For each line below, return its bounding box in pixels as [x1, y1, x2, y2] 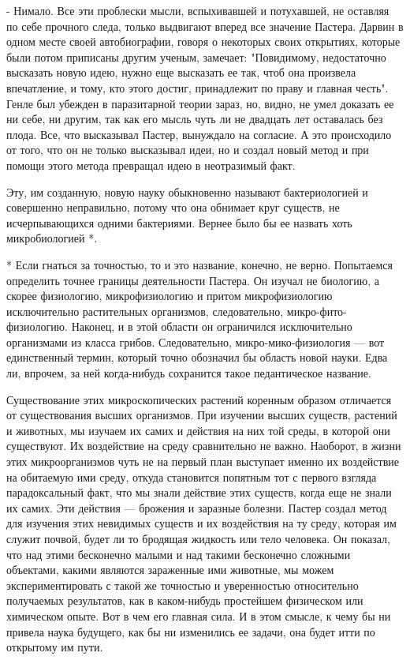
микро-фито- [286, 302, 347, 319]
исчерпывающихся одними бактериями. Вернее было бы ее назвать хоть [6, 214, 352, 231]
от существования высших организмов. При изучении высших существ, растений [6, 407, 397, 423]
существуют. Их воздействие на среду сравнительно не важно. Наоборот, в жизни [6, 437, 401, 454]
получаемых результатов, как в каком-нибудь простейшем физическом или [6, 592, 363, 609]
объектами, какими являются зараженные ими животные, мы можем [6, 561, 334, 578]
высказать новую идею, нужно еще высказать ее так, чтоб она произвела [6, 64, 356, 81]
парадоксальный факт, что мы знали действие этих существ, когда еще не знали [6, 484, 392, 501]
